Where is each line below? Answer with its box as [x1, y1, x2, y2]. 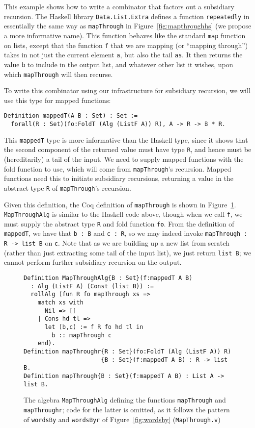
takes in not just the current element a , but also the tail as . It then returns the [4, 50, 243, 60]
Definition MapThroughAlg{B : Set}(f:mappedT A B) [24, 275, 193, 282]
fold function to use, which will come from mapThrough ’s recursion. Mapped [4, 163, 231, 174]
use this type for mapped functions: [4, 95, 111, 105]
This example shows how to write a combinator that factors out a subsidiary [4, 1, 234, 11]
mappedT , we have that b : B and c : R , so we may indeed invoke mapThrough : [4, 228, 248, 238]
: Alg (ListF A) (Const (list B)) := [30, 282, 154, 290]
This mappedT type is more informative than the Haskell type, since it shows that [4, 134, 248, 145]
